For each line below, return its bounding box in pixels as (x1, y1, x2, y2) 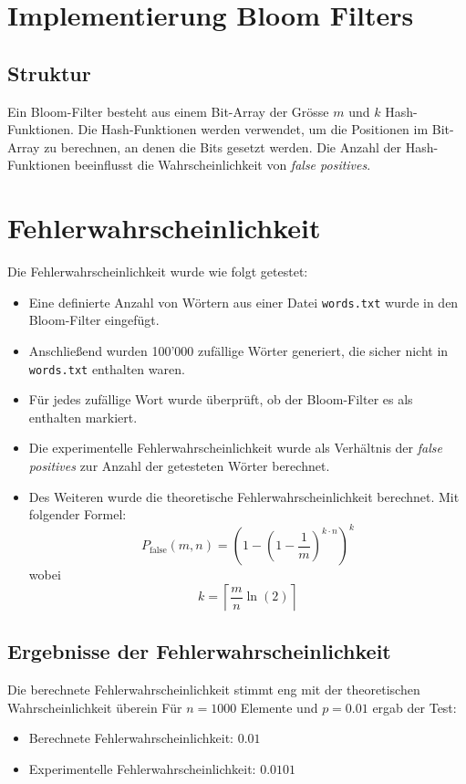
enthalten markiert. (28, 407, 138, 426)
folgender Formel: (28, 505, 127, 524)
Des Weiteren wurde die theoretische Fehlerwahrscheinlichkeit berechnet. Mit (28, 486, 460, 506)
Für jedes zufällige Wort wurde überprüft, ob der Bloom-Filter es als (28, 390, 413, 409)
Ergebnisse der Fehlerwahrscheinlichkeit (7, 637, 391, 665)
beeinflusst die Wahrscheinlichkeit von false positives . (74, 155, 371, 174)
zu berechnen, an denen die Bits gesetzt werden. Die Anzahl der (44, 137, 401, 156)
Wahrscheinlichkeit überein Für (7, 697, 182, 716)
